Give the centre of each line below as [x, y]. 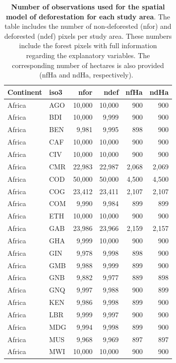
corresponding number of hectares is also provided [88, 65]
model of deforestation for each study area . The [88, 16]
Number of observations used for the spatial [88, 6]
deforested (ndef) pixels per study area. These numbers [88, 36]
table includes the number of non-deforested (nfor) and [88, 26]
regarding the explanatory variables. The [88, 55]
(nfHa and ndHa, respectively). [86, 75]
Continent [25, 92]
